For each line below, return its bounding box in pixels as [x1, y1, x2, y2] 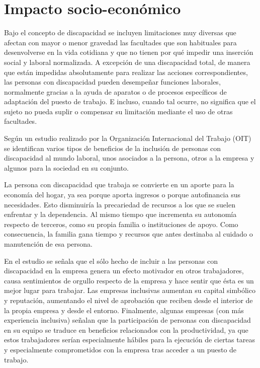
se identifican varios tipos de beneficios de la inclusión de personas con [4, 142, 221, 153]
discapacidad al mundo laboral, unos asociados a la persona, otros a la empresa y [4, 153, 254, 163]
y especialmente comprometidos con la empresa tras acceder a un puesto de [4, 344, 237, 354]
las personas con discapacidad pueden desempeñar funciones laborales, [4, 77, 221, 87]
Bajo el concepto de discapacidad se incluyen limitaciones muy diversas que [4, 27, 236, 38]
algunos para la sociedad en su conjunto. [4, 162, 129, 173]
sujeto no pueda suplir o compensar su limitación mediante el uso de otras [4, 106, 233, 116]
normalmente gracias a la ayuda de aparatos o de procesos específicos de [4, 86, 227, 97]
